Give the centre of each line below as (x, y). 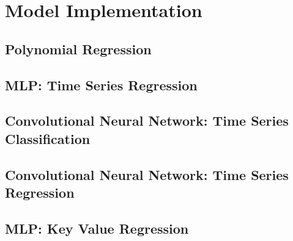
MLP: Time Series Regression (101, 85)
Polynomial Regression (78, 49)
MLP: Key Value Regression (97, 228)
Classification (48, 138)
